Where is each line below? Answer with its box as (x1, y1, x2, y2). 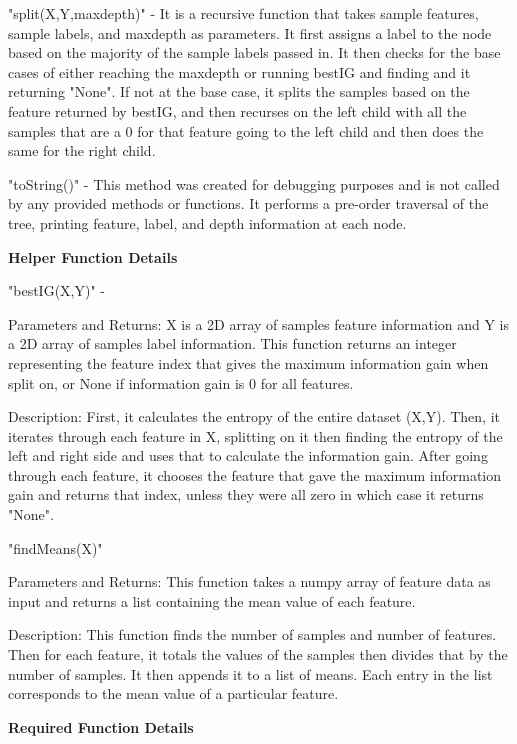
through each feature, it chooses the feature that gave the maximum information (8, 464, 502, 485)
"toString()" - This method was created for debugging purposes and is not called (8, 173, 500, 194)
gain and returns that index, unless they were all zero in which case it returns (8, 484, 484, 505)
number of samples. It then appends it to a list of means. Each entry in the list (8, 663, 493, 684)
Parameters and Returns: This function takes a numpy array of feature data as (8, 571, 491, 592)
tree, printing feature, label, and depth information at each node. (8, 212, 407, 233)
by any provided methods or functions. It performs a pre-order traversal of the (8, 193, 489, 214)
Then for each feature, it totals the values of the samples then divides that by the (8, 644, 508, 665)
